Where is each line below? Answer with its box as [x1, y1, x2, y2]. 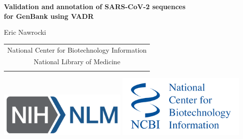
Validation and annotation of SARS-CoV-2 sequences [4, 1, 186, 11]
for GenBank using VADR [4, 11, 94, 21]
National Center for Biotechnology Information [7, 44, 147, 55]
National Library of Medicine [33, 56, 120, 67]
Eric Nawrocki [4, 27, 46, 37]
